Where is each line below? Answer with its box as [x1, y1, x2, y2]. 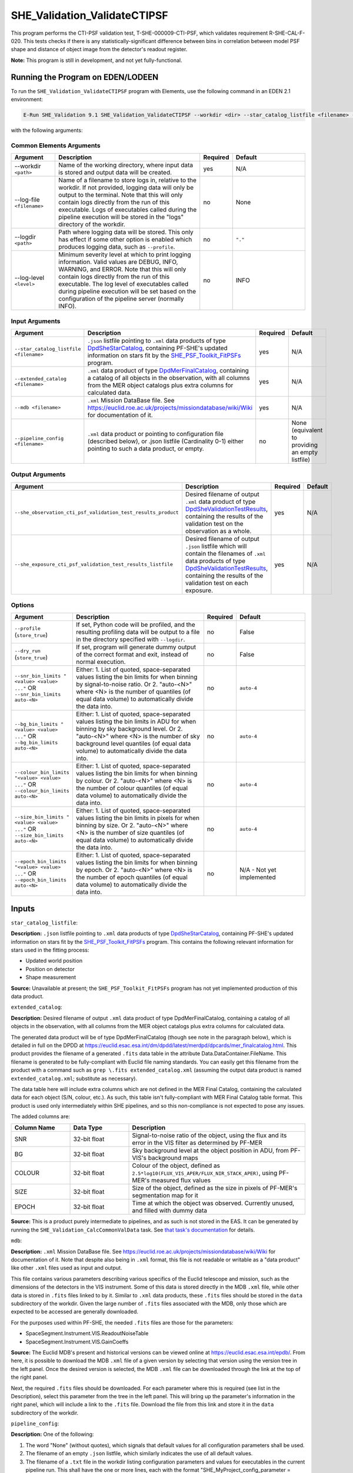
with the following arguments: [11, 127, 83, 134]
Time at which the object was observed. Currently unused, [132, 1199, 295, 1207]
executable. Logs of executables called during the [58, 206, 197, 214]
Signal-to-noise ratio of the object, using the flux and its [132, 1131, 287, 1140]
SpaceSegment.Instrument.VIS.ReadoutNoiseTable [25, 1330, 149, 1337]
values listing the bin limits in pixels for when [75, 814, 200, 822]
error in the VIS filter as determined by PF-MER [132, 1139, 263, 1147]
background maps [148, 1154, 198, 1162]
